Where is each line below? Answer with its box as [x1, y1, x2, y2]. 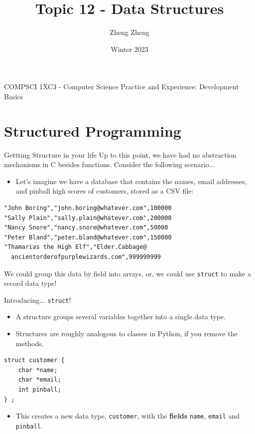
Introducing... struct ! [4, 294, 71, 305]
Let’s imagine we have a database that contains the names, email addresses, [15, 176, 247, 186]
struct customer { [4, 357, 65, 364]
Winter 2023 [111, 43, 148, 54]
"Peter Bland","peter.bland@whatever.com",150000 [4, 233, 172, 241]
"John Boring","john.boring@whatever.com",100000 [4, 205, 172, 212]
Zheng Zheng [110, 27, 149, 37]
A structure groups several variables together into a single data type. [15, 311, 226, 322]
